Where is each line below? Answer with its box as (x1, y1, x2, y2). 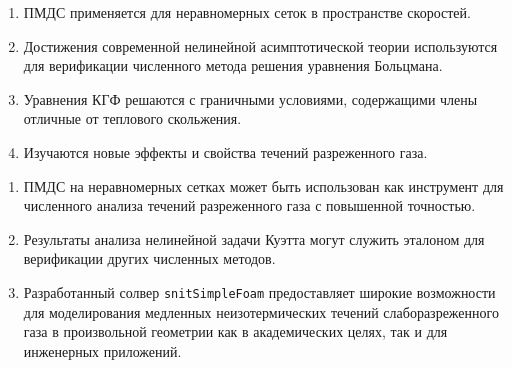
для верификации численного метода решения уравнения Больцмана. (23, 55, 443, 76)
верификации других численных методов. (23, 248, 276, 269)
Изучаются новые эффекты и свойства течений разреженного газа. (23, 141, 428, 162)
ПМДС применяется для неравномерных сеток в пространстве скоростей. (23, 2, 471, 22)
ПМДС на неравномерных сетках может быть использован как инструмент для (23, 175, 504, 196)
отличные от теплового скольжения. (23, 108, 242, 129)
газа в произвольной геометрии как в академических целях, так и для (23, 321, 448, 342)
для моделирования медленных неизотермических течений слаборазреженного (23, 301, 499, 322)
